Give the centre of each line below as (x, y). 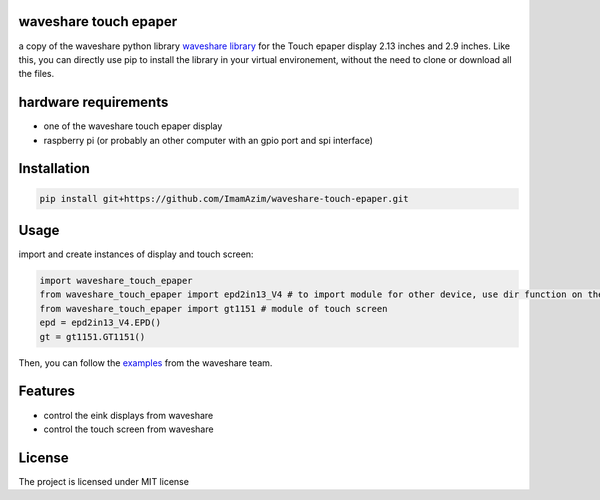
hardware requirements (93, 102)
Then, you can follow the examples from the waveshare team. (145, 362)
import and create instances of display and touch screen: (136, 254)
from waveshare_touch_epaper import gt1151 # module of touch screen (213, 308)
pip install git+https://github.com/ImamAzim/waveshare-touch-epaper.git (224, 198)
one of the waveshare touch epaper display (133, 126)
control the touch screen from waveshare (128, 429)
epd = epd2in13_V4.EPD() (100, 323)
